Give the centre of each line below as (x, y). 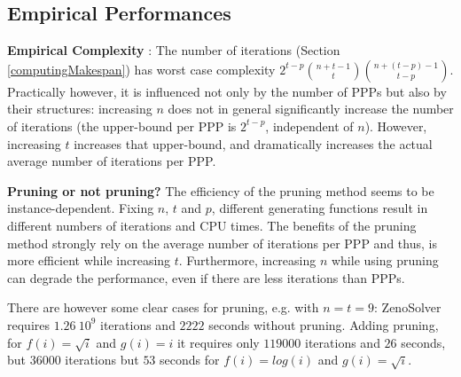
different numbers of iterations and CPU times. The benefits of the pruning (212, 225)
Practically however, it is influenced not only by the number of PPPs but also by (227, 91)
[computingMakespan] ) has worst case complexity (141, 69)
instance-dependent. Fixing (81, 208)
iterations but (102, 360)
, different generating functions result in (320, 208)
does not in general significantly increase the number (311, 109)
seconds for (190, 360)
